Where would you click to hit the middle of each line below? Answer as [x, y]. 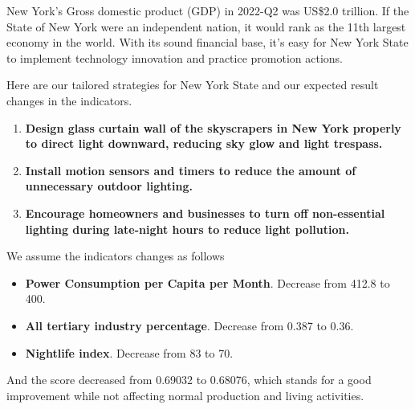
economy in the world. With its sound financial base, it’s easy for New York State [207, 42]
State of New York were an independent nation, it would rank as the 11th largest [206, 26]
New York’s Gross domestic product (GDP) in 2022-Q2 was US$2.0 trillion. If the [208, 10]
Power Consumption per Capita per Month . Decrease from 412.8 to [207, 282]
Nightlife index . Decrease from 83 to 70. [129, 352]
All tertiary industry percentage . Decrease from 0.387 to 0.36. [189, 325]
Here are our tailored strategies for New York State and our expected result [193, 85]
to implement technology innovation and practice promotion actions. [175, 57]
